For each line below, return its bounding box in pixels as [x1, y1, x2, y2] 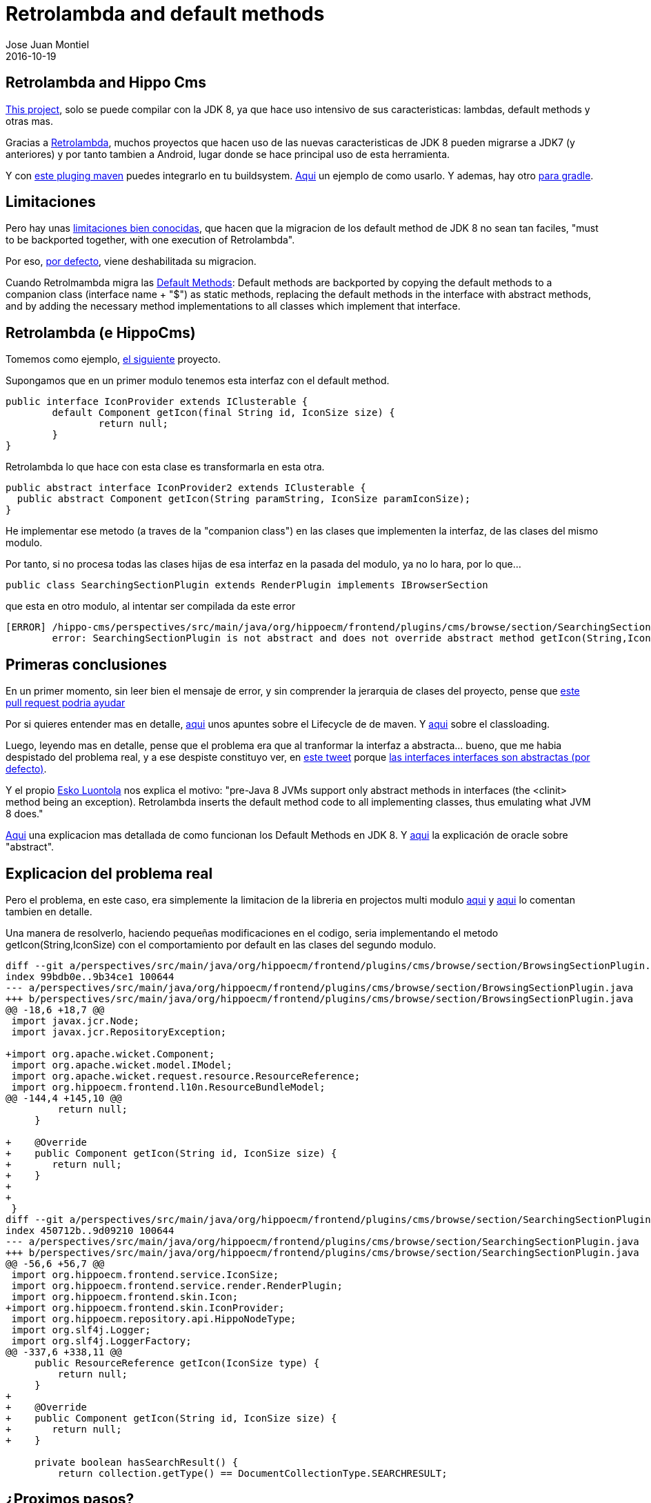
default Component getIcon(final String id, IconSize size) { [52, 407, 395, 419]
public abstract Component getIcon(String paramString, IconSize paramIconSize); [17, 493, 471, 505]
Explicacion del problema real [6, 864, 213, 882]
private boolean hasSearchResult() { [34, 1456, 239, 1468]
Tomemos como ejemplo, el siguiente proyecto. [6, 353, 221, 366]
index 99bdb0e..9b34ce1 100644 [6, 971, 174, 982]
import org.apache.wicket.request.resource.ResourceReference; [11, 1070, 361, 1082]
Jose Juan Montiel [6, 38, 90, 50]
